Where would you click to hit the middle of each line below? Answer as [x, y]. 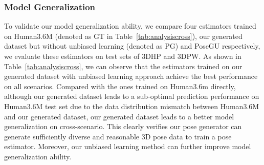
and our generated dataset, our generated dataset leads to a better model [119, 116]
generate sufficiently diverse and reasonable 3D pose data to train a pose [118, 136]
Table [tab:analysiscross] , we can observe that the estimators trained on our [123, 66]
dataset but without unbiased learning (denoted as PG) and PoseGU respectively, [132, 46]
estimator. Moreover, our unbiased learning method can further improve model [128, 146]
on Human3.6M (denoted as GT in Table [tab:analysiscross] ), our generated [123, 36]
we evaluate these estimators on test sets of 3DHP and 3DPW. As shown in [123, 56]
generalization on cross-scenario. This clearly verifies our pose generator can [123, 126]
